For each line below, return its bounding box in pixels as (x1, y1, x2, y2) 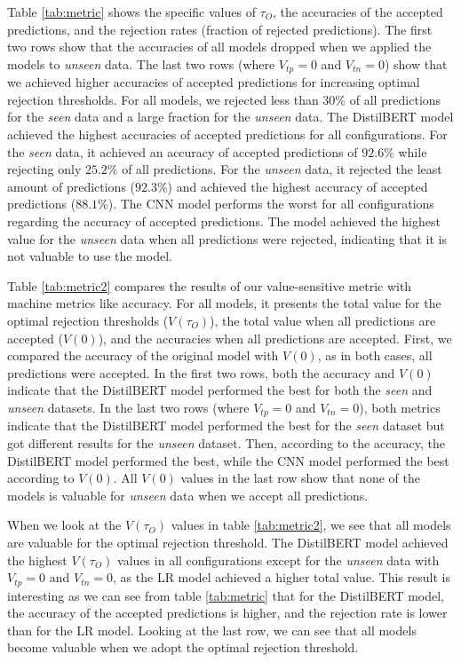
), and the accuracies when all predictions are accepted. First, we (98, 328, 452, 347)
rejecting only (7, 160, 82, 178)
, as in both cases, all (317, 346, 433, 365)
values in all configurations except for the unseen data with (117, 550, 440, 569)
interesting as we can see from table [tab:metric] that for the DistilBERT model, (7, 586, 444, 604)
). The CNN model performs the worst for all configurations (107, 194, 434, 213)
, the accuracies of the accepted (272, 3, 443, 20)
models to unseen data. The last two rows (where (7, 54, 275, 73)
